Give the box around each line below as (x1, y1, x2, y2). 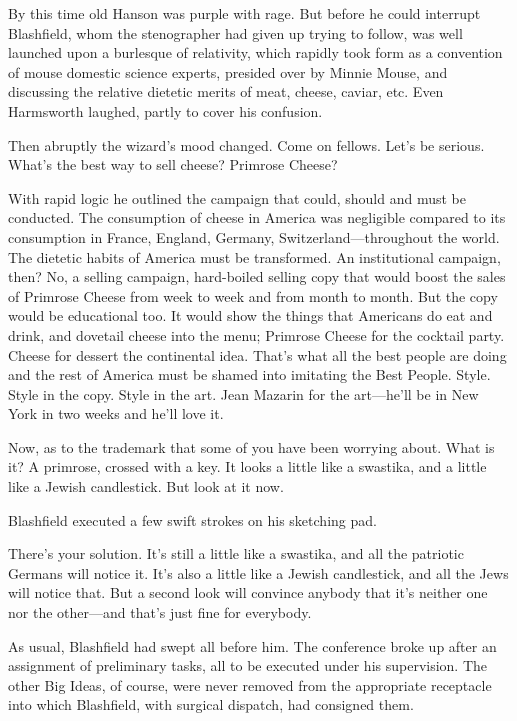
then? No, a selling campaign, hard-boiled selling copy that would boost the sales (8, 266, 506, 287)
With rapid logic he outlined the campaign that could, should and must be (8, 187, 466, 208)
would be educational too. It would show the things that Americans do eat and (8, 305, 493, 326)
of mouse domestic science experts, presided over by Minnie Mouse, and (8, 61, 448, 82)
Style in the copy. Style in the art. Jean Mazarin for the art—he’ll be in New (8, 383, 479, 404)
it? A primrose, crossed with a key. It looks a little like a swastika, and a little (8, 456, 487, 477)
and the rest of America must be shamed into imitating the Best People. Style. (8, 364, 491, 385)
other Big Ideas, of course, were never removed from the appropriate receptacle (8, 674, 492, 695)
